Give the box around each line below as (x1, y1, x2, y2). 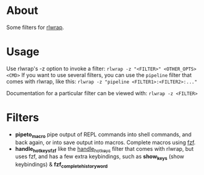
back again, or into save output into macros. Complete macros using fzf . (15, 139, 196, 146)
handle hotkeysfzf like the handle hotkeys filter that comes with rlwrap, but (15, 145, 194, 154)
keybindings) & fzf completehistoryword (15, 161, 108, 170)
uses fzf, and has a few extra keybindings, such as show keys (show (15, 153, 185, 162)
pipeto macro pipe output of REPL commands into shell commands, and (15, 131, 192, 139)
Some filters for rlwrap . (6, 24, 64, 31)
